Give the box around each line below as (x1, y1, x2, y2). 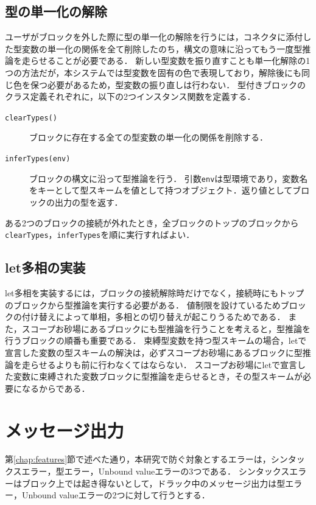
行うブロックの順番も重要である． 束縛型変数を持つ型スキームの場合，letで (5, 334, 307, 347)
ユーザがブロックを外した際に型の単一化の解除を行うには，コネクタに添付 (5, 30, 303, 43)
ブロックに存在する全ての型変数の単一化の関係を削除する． (29, 131, 268, 144)
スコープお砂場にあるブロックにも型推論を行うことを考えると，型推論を (21, 322, 311, 335)
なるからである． (21, 381, 90, 394)
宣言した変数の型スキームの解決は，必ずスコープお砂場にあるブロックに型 (5, 346, 303, 358)
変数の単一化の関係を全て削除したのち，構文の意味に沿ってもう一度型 (21, 42, 303, 55)
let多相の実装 (5, 258, 86, 277)
